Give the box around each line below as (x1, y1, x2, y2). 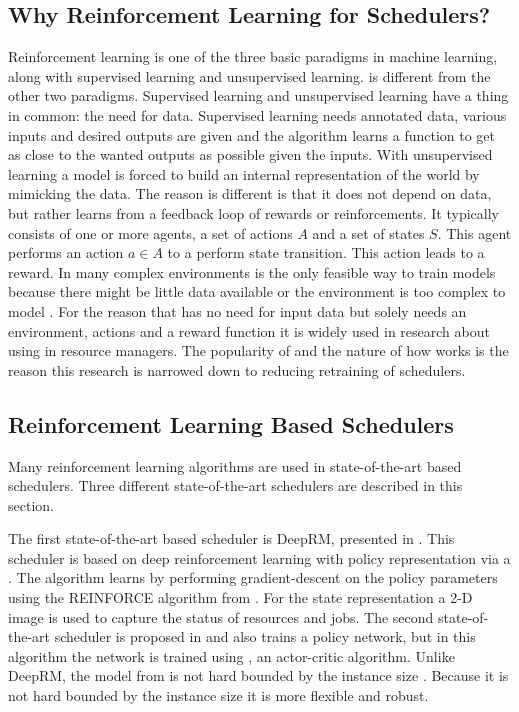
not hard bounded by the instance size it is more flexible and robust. (8, 685, 429, 706)
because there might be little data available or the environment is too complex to (8, 281, 506, 302)
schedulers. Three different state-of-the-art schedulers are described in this (8, 475, 463, 496)
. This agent (437, 222, 512, 243)
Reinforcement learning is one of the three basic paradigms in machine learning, (8, 46, 498, 67)
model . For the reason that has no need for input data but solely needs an (8, 300, 467, 321)
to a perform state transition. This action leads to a (167, 242, 485, 263)
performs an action (8, 242, 124, 263)
